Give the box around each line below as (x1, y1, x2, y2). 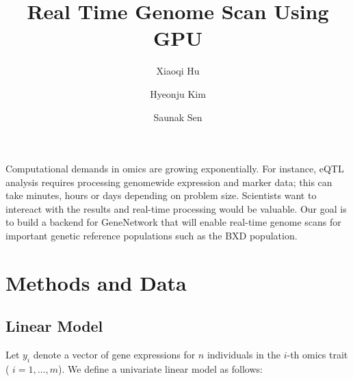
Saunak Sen (153, 109, 202, 124)
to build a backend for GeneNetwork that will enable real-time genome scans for (5, 215, 341, 229)
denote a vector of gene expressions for (33, 347, 196, 362)
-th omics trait (287, 347, 348, 362)
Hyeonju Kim (150, 86, 206, 101)
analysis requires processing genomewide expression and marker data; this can (5, 174, 332, 189)
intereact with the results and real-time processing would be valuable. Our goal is (5, 201, 347, 215)
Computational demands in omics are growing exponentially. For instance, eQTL (5, 161, 344, 176)
